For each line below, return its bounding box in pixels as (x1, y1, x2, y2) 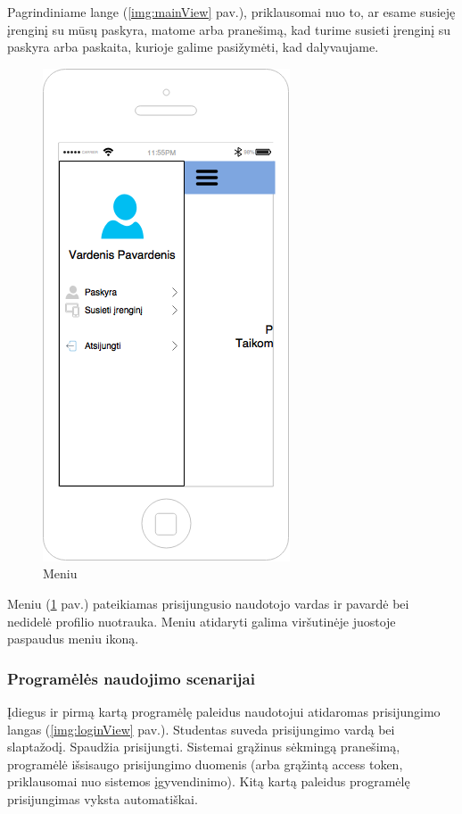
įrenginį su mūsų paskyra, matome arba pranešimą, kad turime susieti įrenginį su (7, 20, 451, 38)
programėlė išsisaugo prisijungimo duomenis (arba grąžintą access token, (7, 754, 403, 773)
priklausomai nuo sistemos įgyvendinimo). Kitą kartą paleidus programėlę (7, 772, 410, 791)
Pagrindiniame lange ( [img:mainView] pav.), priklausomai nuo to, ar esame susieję (7, 3, 456, 21)
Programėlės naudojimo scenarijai (7, 667, 255, 689)
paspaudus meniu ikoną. (7, 629, 139, 648)
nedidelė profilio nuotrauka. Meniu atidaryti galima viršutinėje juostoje (7, 611, 396, 630)
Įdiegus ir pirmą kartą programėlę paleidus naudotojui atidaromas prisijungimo (7, 702, 441, 720)
